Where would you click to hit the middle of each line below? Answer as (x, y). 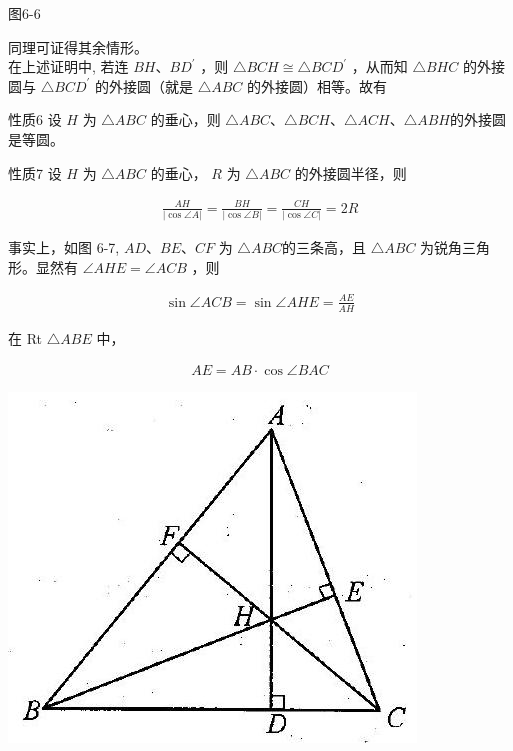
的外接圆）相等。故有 (317, 85)
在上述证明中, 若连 (68, 66)
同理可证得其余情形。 (78, 46)
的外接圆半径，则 (350, 172)
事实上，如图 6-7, (64, 247)
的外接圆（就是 (143, 85)
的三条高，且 (324, 247)
